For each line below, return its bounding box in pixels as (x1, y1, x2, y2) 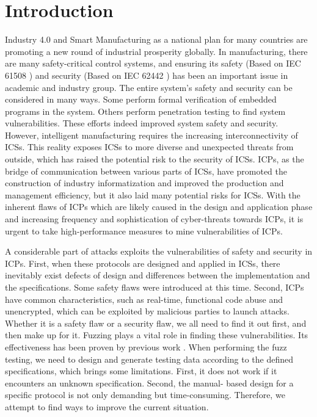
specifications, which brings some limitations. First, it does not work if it (5, 364, 277, 377)
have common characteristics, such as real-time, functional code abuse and (5, 292, 283, 305)
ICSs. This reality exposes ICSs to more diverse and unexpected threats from (5, 140, 294, 153)
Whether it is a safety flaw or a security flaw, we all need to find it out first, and (5, 316, 307, 329)
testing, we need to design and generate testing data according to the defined (5, 352, 294, 365)
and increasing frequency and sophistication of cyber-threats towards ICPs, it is (5, 212, 304, 225)
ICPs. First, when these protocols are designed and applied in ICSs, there (5, 256, 280, 269)
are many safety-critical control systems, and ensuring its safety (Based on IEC (5, 57, 301, 70)
